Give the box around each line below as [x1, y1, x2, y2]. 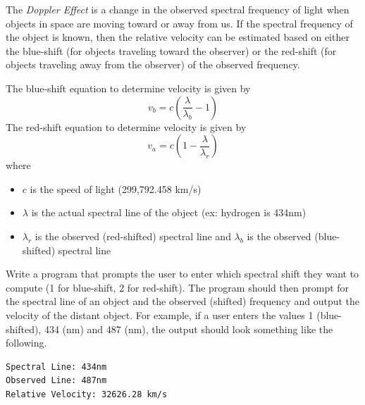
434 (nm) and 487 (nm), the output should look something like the [44, 321, 333, 336]
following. [6, 335, 47, 350]
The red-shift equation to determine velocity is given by [6, 119, 247, 134]
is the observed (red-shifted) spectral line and [35, 228, 231, 243]
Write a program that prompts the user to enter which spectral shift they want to [6, 266, 359, 281]
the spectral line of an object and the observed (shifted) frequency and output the [6, 294, 360, 309]
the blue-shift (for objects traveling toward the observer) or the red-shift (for [6, 43, 337, 58]
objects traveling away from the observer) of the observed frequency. [6, 57, 300, 72]
